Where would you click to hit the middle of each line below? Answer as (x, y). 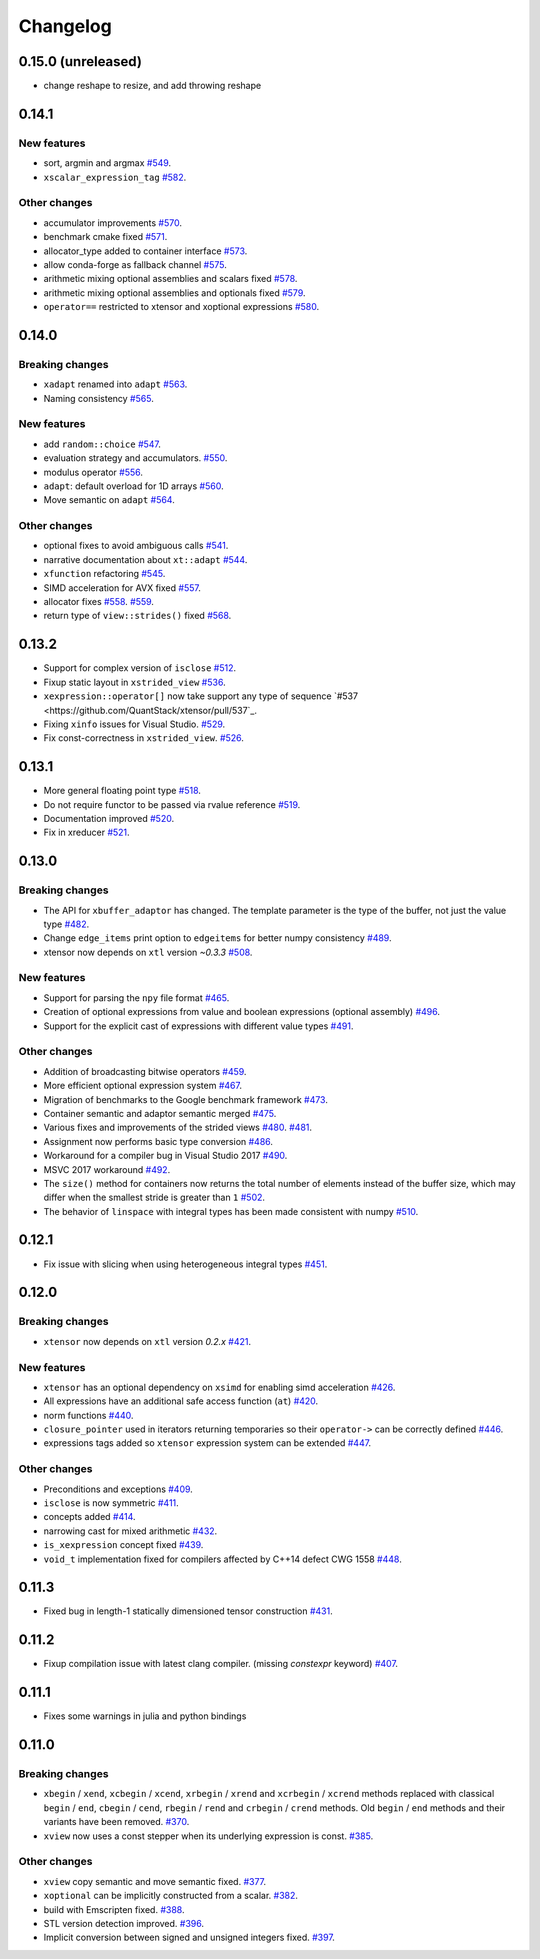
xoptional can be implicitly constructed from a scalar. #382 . (171, 1896)
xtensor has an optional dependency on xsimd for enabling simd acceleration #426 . (219, 1387)
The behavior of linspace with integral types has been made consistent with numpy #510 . (231, 1211)
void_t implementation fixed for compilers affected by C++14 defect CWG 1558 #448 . (222, 1559)
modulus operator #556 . (93, 472)
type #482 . (66, 924)
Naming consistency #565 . (98, 398)
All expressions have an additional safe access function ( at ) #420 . (181, 1401)
